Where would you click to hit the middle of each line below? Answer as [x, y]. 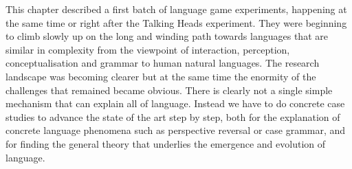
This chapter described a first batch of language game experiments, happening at [176, 9]
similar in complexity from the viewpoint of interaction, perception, [148, 49]
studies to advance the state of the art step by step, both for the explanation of [173, 116]
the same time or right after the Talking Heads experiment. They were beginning [176, 22]
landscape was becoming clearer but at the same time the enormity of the [161, 76]
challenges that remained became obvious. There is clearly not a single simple [169, 90]
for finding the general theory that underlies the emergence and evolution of [166, 143]
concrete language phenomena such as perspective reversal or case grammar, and [176, 130]
